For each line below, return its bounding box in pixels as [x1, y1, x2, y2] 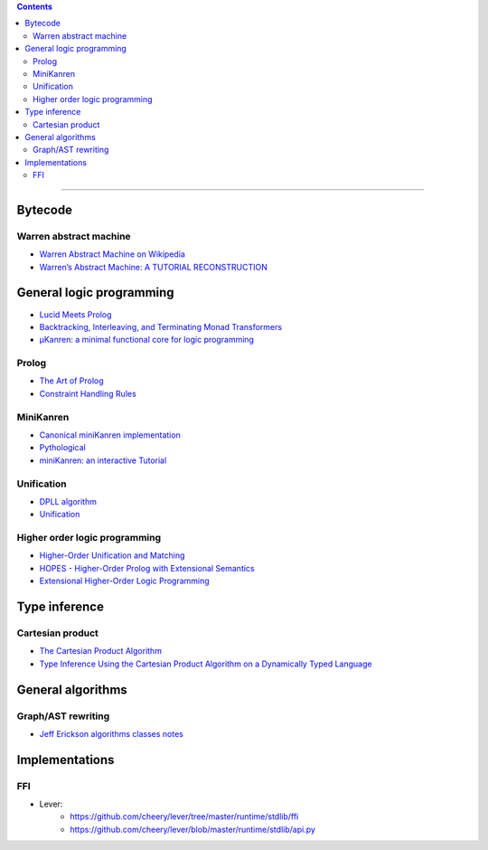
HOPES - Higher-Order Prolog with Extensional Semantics [39, 562, 255, 573]
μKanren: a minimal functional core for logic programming [39, 335, 255, 345]
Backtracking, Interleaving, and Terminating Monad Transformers [39, 321, 283, 332]
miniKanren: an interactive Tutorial [39, 455, 167, 466]
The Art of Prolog [39, 375, 104, 386]
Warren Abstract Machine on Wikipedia [39, 249, 185, 260]
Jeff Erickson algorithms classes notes [39, 728, 184, 739]
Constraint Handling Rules [39, 388, 137, 399]
